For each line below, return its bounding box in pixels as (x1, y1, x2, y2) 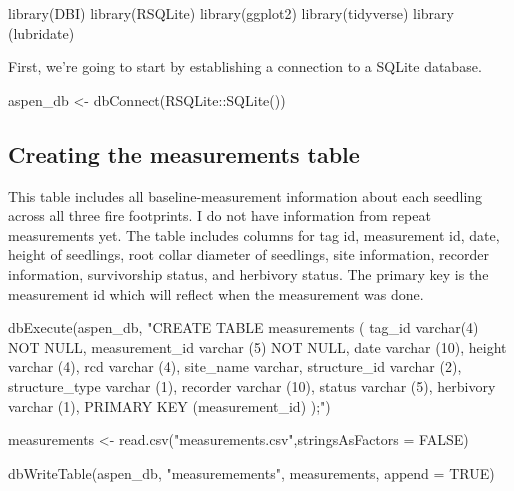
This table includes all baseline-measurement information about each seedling (8, 185, 483, 206)
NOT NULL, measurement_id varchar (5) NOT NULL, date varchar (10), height (8, 336, 507, 357)
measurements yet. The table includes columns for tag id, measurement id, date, (8, 224, 500, 245)
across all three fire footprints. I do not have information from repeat (8, 205, 431, 226)
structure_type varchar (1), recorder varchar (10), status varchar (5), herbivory (8, 375, 496, 396)
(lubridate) (8, 22, 75, 43)
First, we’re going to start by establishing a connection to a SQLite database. (8, 56, 482, 77)
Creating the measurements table (8, 138, 360, 169)
